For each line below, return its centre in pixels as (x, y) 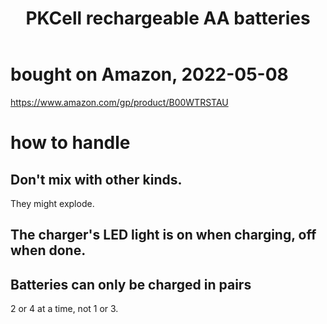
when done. (48, 250)
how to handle (70, 143)
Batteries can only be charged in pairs (131, 284)
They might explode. (52, 203)
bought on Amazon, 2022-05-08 (149, 74)
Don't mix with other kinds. (96, 179)
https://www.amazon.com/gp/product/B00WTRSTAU (119, 102)
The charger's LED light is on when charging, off (163, 235)
